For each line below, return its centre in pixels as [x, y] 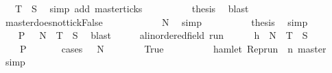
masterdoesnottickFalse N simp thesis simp [156, 21]
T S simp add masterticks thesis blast [132, 8]
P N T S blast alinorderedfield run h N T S [163, 35]
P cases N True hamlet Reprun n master [173, 48]
